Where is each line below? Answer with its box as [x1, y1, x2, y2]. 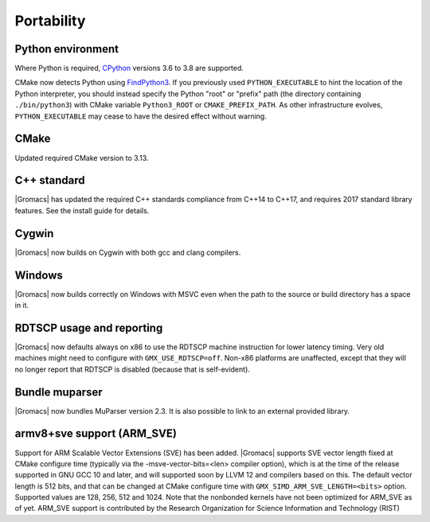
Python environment [14, 42, 119, 56]
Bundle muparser [14, 385, 103, 399]
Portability [14, 12, 86, 29]
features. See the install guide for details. [14, 205, 150, 215]
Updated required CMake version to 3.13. [14, 153, 149, 162]
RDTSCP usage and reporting [14, 321, 163, 334]
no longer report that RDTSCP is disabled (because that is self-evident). [14, 364, 251, 374]
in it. [14, 301, 29, 310]
